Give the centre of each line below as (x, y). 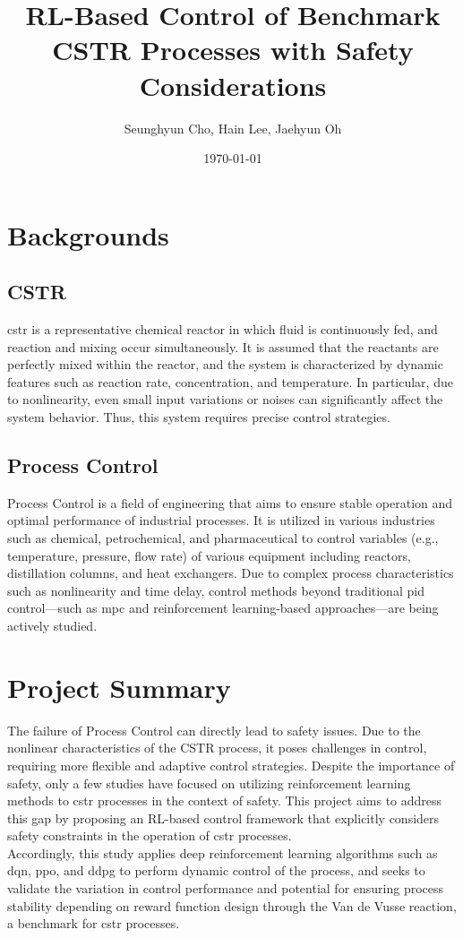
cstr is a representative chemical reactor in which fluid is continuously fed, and (223, 329)
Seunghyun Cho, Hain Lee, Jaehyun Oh (233, 128)
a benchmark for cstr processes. (94, 923)
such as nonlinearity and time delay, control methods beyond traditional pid (216, 590)
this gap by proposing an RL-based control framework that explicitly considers (223, 818)
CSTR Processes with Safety (233, 50)
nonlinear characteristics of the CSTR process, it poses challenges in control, (217, 748)
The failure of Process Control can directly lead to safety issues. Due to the (214, 730)
